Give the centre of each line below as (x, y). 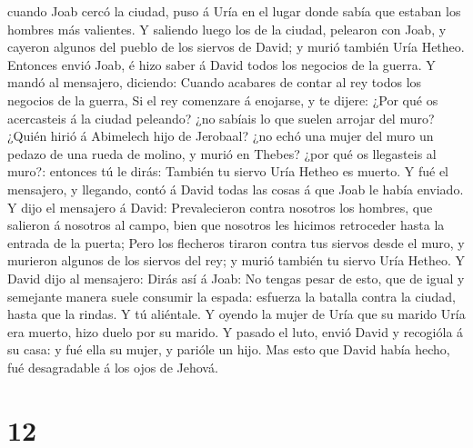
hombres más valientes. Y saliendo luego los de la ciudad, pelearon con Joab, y (227, 29)
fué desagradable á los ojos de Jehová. (113, 367)
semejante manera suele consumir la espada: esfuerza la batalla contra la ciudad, (231, 296)
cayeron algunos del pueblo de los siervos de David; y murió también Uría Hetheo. (236, 47)
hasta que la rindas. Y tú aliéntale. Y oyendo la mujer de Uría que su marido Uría (236, 314)
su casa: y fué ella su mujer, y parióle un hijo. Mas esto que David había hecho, (229, 349)
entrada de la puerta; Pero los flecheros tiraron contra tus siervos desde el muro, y (236, 242)
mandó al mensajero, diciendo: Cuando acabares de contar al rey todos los (215, 82)
